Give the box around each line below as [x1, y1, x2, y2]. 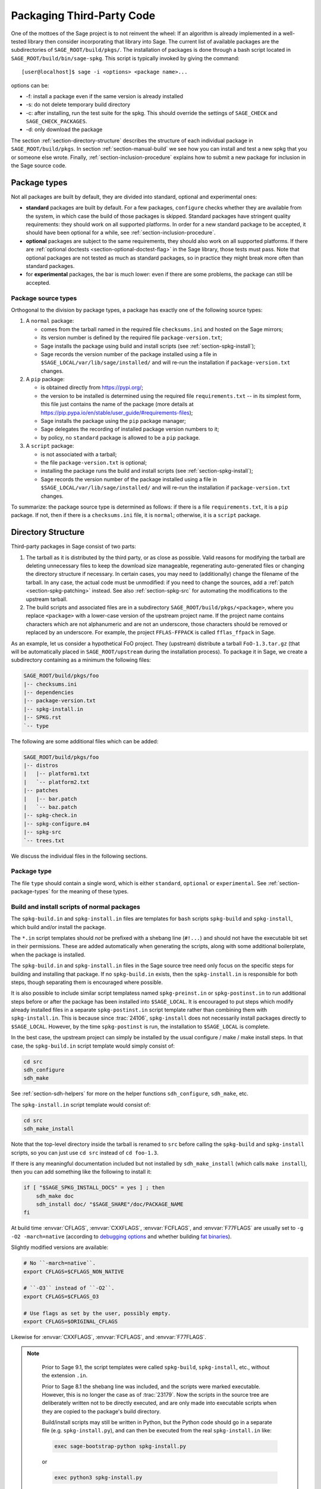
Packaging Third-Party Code [11, 9, 156, 22]
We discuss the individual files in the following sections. [11, 852, 148, 859]
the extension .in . [42, 1372, 88, 1379]
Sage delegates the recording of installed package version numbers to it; [40, 426, 219, 433]
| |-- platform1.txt [23, 770, 90, 777]
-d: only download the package [26, 126, 103, 133]
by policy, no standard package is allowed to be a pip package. [40, 434, 200, 441]
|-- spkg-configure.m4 [23, 820, 90, 827]
